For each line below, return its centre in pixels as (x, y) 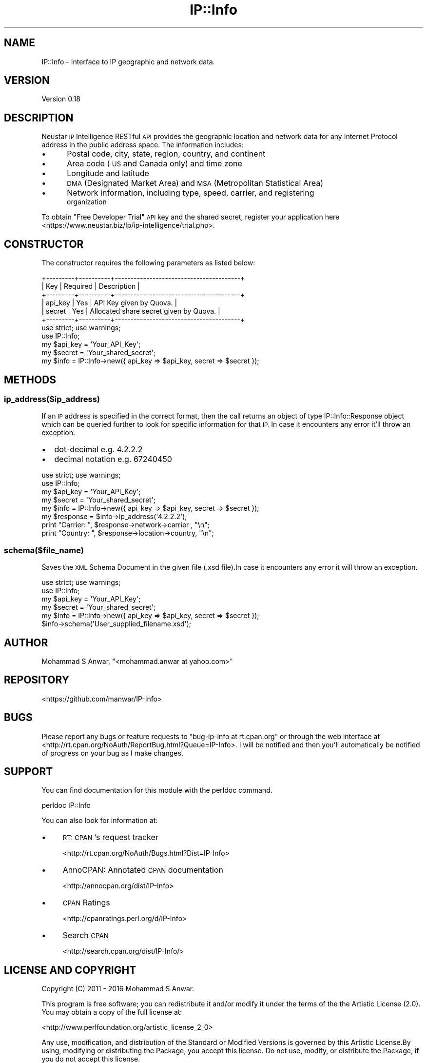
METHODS (30, 380)
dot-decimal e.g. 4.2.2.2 (98, 450)
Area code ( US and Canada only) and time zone (155, 164)
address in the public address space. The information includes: (143, 145)
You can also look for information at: (100, 821)
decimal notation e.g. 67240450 (113, 459)
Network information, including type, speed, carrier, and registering (191, 193)
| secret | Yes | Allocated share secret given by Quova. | (131, 311)
